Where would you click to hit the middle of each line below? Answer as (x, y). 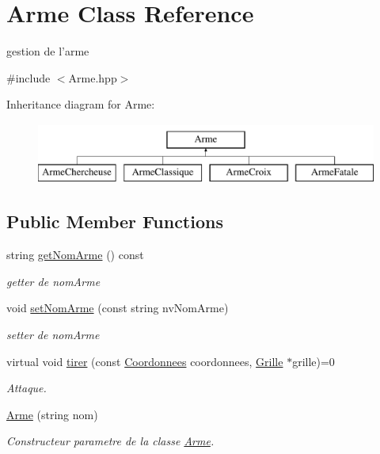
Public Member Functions (115, 221)
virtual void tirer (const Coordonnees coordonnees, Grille (145, 361)
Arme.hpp (93, 77)
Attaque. (27, 388)
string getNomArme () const (75, 255)
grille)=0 (313, 361)
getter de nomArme (53, 281)
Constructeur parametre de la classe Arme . (110, 441)
